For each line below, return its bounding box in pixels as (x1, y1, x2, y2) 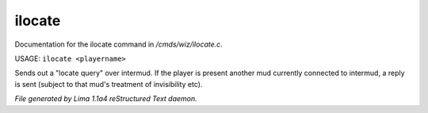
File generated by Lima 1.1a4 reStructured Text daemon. (14, 94, 197, 104)
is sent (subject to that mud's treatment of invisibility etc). (14, 79, 203, 89)
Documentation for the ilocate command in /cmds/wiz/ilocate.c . (14, 40, 224, 49)
